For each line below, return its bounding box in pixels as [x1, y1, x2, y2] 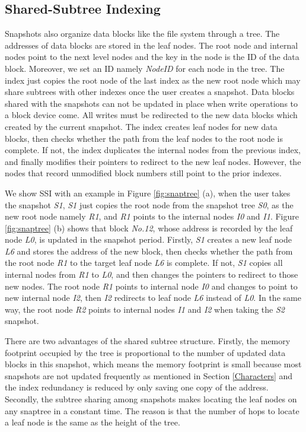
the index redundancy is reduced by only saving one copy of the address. [5, 381, 269, 393]
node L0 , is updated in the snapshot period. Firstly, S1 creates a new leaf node [5, 233, 292, 246]
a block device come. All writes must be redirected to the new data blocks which [5, 109, 298, 121]
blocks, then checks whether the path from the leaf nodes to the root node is [5, 132, 283, 144]
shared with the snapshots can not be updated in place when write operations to [5, 97, 298, 109]
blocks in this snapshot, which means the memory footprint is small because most [5, 358, 302, 370]
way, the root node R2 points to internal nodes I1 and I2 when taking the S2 [5, 303, 285, 315]
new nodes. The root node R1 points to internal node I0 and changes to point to [5, 279, 298, 292]
